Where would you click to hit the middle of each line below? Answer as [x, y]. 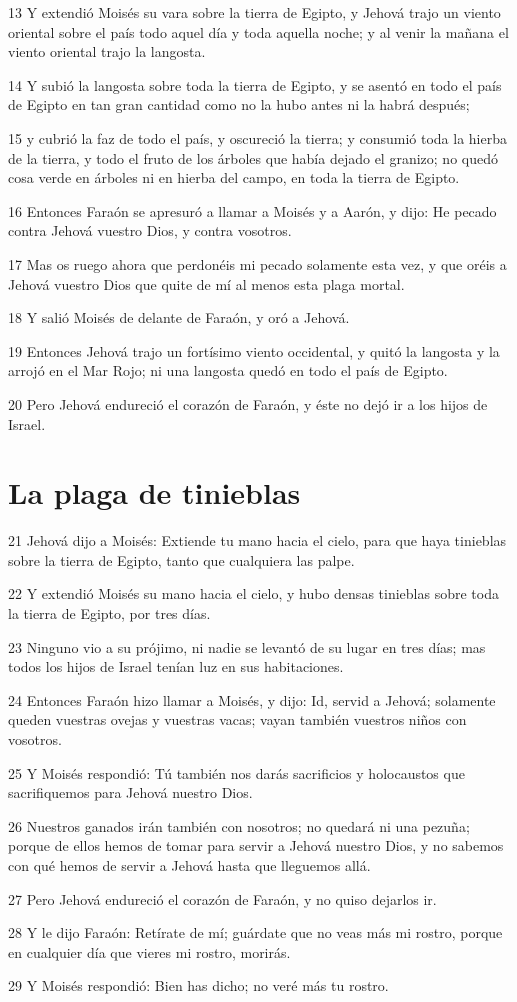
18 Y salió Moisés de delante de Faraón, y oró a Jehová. [179, 317]
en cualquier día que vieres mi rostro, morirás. [149, 951]
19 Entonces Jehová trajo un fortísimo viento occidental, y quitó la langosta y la [254, 350]
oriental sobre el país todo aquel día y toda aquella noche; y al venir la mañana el [258, 31]
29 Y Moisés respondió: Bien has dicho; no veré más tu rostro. [198, 985]
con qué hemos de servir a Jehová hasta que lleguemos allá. [189, 864]
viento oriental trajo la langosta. [107, 51]
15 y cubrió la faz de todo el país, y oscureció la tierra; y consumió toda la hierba [257, 137]
